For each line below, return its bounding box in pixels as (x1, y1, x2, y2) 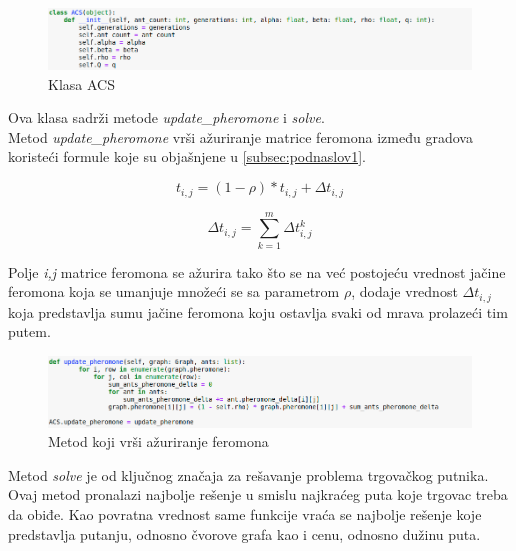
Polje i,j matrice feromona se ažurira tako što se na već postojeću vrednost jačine (8, 261, 506, 282)
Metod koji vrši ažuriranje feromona (48, 431, 269, 452)
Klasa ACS (48, 73, 115, 94)
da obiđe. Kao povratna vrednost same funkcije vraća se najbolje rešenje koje (8, 504, 482, 524)
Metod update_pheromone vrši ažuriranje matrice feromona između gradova (8, 126, 473, 147)
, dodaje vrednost (351, 281, 458, 302)
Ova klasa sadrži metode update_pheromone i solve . (8, 107, 325, 128)
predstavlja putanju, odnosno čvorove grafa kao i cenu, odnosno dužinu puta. (8, 523, 481, 544)
